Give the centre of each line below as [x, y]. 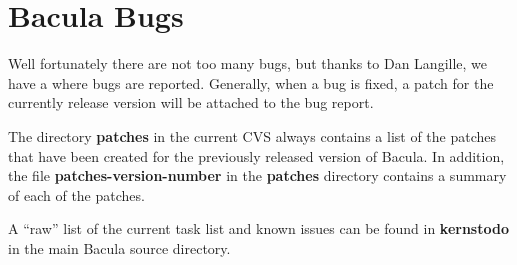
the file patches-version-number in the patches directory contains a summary [257, 175]
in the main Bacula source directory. [119, 247]
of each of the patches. [76, 194]
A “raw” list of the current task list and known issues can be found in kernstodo [258, 228]
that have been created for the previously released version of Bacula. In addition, [256, 155]
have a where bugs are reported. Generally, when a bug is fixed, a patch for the [251, 82]
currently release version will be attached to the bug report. [191, 102]
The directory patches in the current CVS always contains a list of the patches [252, 135]
